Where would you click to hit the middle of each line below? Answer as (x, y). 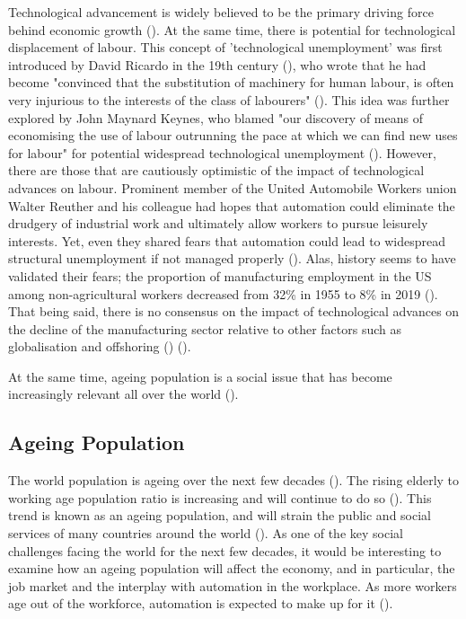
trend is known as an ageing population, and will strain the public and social (220, 515)
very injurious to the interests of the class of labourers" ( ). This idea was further (229, 99)
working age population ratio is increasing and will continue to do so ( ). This (220, 497)
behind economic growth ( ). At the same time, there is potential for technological (232, 29)
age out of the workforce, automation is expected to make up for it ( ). (201, 603)
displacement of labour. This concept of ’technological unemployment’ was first (225, 47)
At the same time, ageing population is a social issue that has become (200, 376)
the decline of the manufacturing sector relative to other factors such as (205, 328)
